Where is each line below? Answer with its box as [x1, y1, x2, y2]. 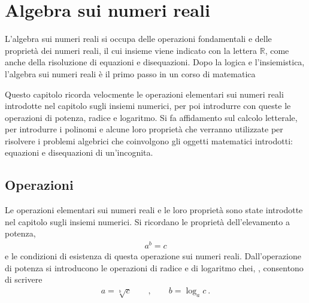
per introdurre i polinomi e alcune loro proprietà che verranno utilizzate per [5, 123, 283, 135]
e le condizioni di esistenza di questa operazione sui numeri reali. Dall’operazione [5, 250, 301, 262]
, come [265, 44, 289, 56]
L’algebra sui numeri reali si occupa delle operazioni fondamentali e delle [5, 32, 272, 45]
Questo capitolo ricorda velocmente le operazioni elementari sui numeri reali [5, 87, 284, 100]
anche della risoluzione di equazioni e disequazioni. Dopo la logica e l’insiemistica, [5, 56, 305, 68]
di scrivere [5, 273, 43, 286]
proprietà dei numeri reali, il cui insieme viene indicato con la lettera [5, 44, 257, 56]
